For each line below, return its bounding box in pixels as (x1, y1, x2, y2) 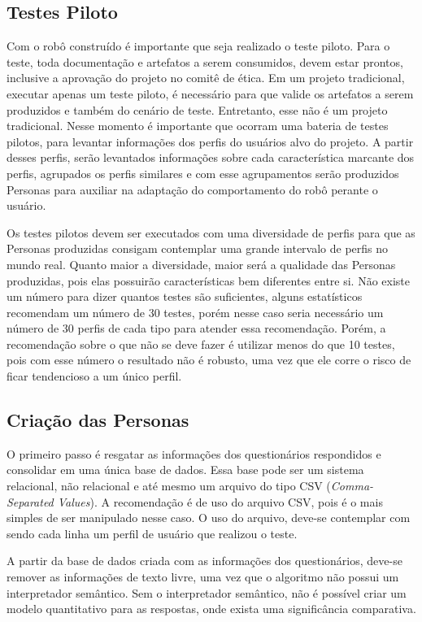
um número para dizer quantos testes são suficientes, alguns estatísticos (7, 288, 363, 305)
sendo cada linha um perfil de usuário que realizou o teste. (7, 524, 298, 542)
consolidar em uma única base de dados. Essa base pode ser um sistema (7, 461, 364, 478)
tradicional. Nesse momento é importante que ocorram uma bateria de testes (7, 117, 389, 134)
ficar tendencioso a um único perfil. (7, 368, 182, 385)
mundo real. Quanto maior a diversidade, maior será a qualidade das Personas (7, 255, 396, 272)
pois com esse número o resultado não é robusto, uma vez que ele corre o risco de (7, 351, 411, 368)
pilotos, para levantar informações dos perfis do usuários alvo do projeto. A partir (7, 133, 414, 150)
